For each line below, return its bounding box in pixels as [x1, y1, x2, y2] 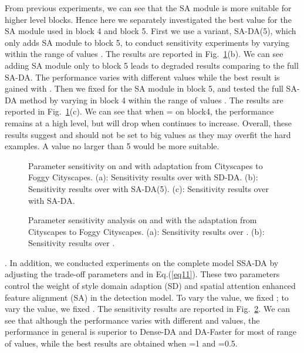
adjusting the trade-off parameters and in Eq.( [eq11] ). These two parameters [5, 268, 280, 280]
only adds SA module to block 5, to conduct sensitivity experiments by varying [5, 36, 289, 48]
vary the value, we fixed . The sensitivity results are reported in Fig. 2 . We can [5, 302, 291, 315]
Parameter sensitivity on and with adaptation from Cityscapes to [28, 159, 263, 172]
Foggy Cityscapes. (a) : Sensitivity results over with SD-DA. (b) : [28, 171, 258, 183]
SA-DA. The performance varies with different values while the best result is [5, 70, 280, 83]
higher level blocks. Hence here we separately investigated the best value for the [5, 13, 292, 25]
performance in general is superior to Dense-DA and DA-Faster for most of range [5, 325, 296, 338]
